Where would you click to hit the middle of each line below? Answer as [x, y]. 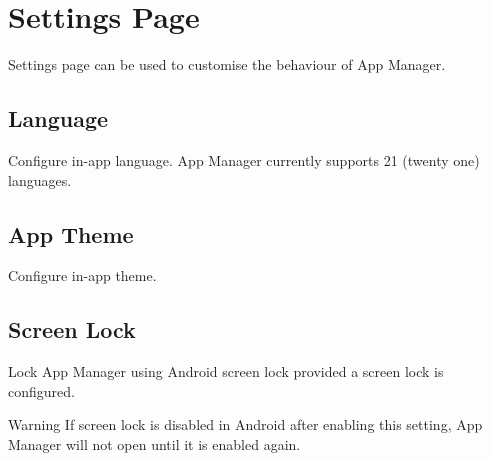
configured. [41, 390]
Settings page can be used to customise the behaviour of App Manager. [227, 64]
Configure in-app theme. [82, 275]
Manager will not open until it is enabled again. [154, 443]
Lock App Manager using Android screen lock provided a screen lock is [226, 371]
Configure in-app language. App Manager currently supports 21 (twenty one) [244, 159]
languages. [40, 179]
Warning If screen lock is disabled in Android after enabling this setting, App [245, 424]
